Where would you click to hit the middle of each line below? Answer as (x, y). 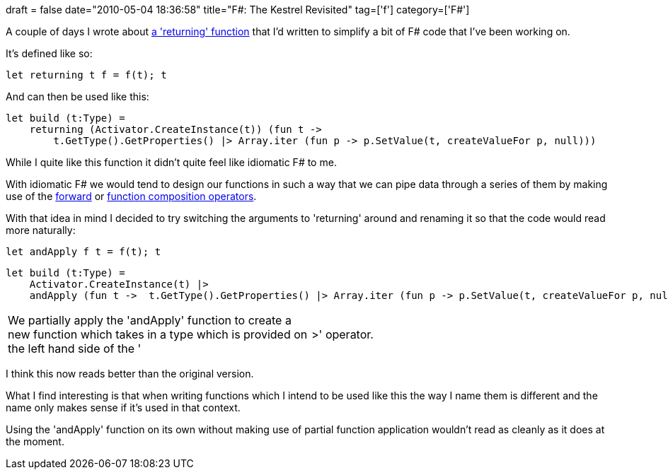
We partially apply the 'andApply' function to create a (150, 320)
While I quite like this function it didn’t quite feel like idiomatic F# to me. (171, 162)
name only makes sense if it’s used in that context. (123, 407)
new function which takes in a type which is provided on (158, 334)
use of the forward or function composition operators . (131, 196)
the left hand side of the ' (75, 348)
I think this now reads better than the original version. (130, 374)
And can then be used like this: (77, 96)
